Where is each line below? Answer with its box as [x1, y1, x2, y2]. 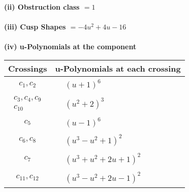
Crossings [8, 62, 47, 74]
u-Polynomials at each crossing [55, 62, 181, 74]
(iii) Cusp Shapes [4, 21, 66, 32]
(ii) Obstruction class [4, 2, 80, 12]
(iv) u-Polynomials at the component [4, 41, 137, 52]
